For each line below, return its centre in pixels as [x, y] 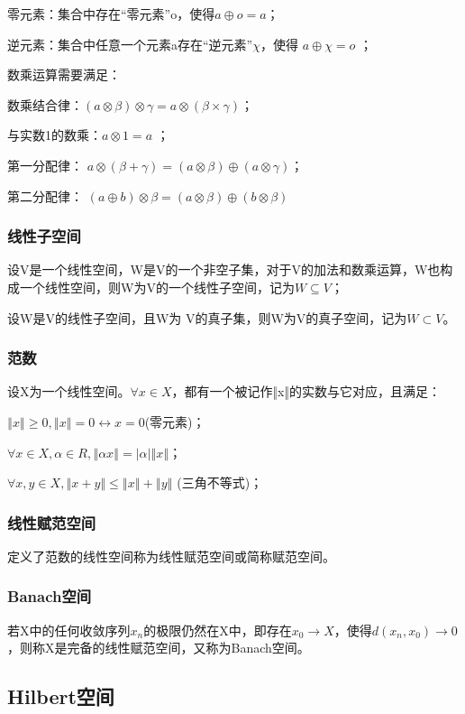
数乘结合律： [45, 104]
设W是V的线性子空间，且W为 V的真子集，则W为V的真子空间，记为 [207, 317]
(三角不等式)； [220, 482]
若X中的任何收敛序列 [69, 630]
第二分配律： [45, 195]
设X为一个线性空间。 [69, 391]
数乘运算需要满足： [64, 74]
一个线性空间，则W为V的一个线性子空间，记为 [157, 287]
